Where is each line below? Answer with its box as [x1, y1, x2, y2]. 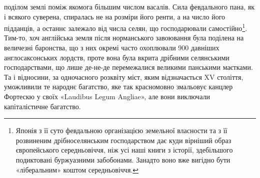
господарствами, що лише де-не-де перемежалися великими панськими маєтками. [4, 62, 253, 72]
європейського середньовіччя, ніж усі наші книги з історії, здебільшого [15, 145, 233, 155]
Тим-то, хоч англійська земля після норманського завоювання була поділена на [4, 32, 244, 43]
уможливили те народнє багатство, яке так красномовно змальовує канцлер [4, 81, 233, 92]
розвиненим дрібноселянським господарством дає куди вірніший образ [15, 135, 231, 145]
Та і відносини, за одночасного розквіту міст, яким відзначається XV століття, [4, 71, 243, 82]
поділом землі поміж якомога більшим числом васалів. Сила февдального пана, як [4, 1, 254, 11]
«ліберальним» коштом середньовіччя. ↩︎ [15, 164, 138, 175]
